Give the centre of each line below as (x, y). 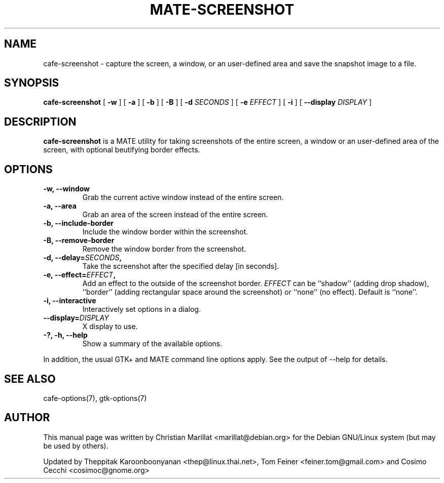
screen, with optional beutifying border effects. (122, 150)
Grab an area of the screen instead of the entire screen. (175, 215)
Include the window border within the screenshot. (165, 232)
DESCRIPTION (40, 122)
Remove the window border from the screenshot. (164, 249)
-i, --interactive (70, 301)
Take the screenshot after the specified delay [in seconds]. (181, 266)
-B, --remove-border (79, 240)
